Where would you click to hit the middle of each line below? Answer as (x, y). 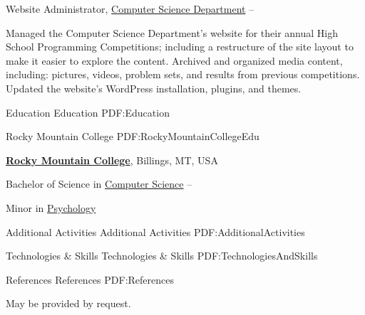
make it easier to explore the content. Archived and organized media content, (174, 60)
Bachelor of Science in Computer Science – (99, 184)
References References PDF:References (90, 279)
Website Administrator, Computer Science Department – (130, 9)
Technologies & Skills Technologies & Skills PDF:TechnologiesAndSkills (162, 256)
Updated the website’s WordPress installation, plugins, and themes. (154, 88)
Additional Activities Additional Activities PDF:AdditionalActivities (155, 231)
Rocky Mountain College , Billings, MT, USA (112, 160)
